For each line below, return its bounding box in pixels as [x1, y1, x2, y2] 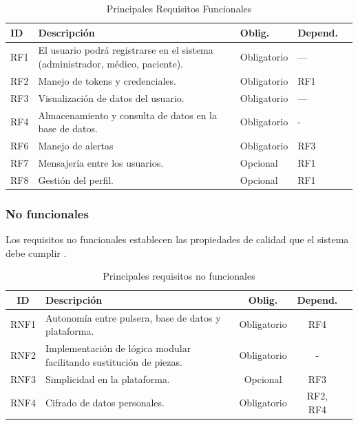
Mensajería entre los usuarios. [38, 155, 164, 169]
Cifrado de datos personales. [45, 395, 165, 410]
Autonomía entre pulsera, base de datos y [45, 310, 221, 324]
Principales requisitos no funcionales [103, 269, 255, 283]
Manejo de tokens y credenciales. [38, 73, 176, 87]
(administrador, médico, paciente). [38, 56, 184, 71]
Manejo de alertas [38, 138, 114, 152]
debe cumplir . [6, 245, 67, 260]
